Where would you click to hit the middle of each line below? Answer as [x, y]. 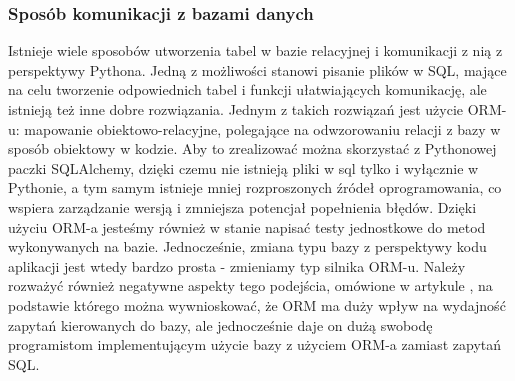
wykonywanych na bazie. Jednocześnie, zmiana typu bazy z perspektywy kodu [247, 246]
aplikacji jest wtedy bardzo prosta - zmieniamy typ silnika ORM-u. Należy [237, 265]
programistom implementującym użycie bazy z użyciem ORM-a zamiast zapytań [255, 344]
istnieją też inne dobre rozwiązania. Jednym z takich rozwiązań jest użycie [236, 109]
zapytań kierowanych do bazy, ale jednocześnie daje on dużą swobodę [220, 324]
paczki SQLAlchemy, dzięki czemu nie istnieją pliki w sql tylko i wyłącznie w [243, 167]
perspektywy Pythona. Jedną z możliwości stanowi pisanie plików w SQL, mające [257, 69]
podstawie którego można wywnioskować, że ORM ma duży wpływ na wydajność [257, 304]
